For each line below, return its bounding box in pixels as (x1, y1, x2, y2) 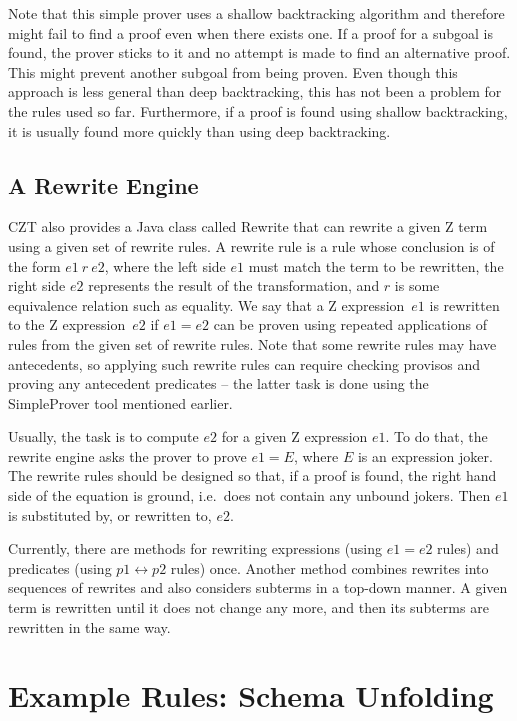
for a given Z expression (221, 426, 368, 447)
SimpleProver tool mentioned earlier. (8, 392, 233, 413)
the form (8, 255, 61, 276)
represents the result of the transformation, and (88, 275, 380, 296)
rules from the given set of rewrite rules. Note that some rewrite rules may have (8, 333, 497, 354)
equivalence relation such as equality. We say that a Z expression (8, 294, 405, 315)
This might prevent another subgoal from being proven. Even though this (8, 61, 458, 82)
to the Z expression (8, 314, 126, 335)
